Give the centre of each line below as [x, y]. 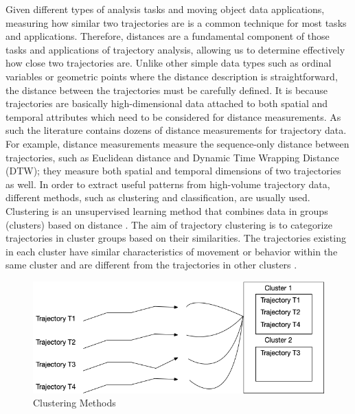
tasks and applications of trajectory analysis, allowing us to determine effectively [175, 49]
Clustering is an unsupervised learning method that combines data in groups [167, 210]
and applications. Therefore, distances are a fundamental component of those [168, 36]
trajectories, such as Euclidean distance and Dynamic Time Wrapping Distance [172, 157]
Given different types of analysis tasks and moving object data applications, [165, 9]
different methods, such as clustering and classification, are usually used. [158, 197]
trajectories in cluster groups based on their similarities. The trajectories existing [176, 238]
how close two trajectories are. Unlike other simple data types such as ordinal [169, 63]
